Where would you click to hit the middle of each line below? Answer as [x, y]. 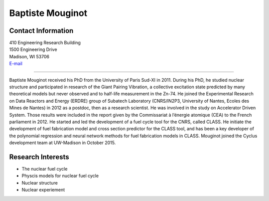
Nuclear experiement [43, 190]
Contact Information [41, 31]
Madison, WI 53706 [29, 56]
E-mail [16, 64]
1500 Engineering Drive [33, 49]
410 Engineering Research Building [45, 43]
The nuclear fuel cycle [45, 169]
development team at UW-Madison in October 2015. [63, 143]
